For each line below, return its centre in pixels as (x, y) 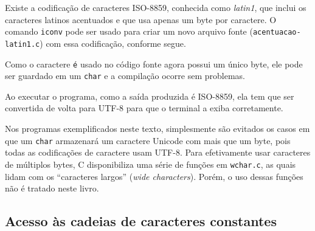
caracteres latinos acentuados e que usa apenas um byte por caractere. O (141, 19)
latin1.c (22, 44)
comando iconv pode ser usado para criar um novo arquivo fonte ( (129, 31)
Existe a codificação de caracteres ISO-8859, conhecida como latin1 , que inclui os (156, 7)
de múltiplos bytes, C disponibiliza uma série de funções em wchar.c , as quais (151, 164)
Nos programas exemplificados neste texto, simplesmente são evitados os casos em (157, 128)
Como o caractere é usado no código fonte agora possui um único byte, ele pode (154, 64)
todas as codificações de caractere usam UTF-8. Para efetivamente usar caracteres (158, 152)
